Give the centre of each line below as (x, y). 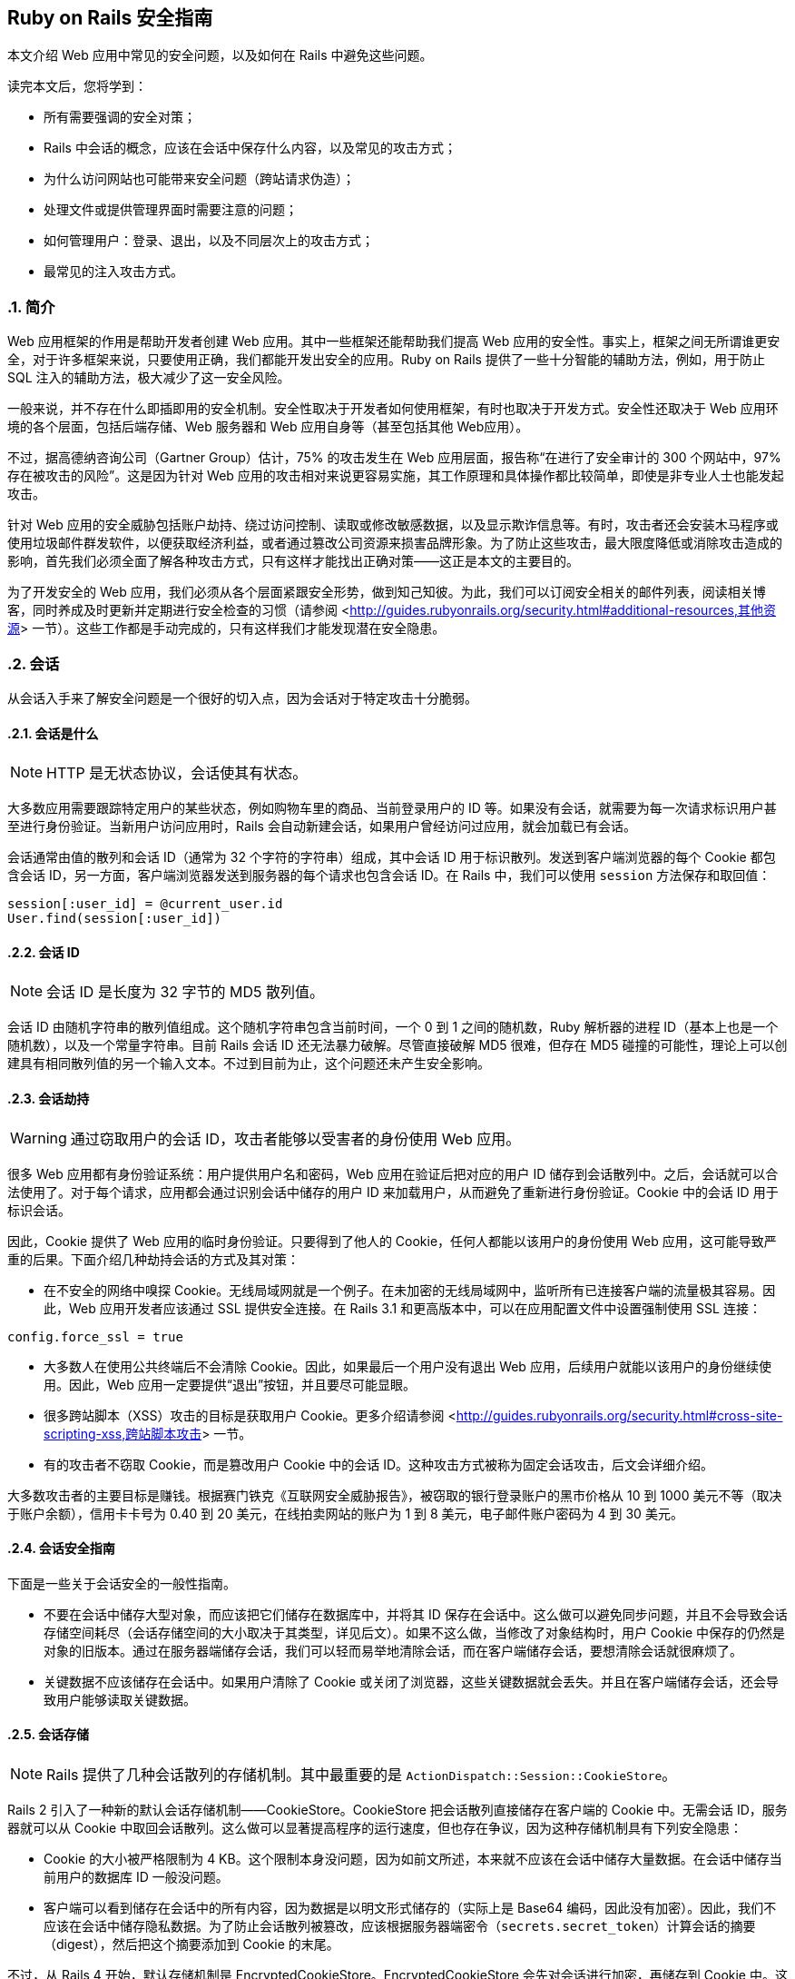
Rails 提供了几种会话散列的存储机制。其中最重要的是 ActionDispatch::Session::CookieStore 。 (362, 1775)
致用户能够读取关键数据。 (120, 1699)
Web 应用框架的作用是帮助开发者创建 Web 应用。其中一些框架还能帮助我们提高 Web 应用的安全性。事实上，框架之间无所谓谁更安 (394, 341)
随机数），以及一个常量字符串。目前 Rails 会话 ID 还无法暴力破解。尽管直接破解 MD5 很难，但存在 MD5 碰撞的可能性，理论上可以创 (397, 1045)
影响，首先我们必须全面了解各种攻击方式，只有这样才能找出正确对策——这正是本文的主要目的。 (293, 561)
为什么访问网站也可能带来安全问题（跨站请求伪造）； (199, 179)
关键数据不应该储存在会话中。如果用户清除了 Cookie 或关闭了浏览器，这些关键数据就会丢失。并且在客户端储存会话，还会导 (412, 1681)
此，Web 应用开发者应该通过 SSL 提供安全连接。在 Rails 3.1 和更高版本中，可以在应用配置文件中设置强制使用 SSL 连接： (402, 1308)
